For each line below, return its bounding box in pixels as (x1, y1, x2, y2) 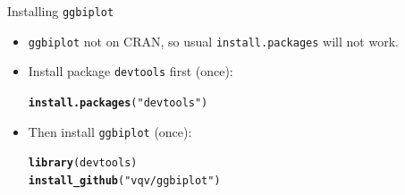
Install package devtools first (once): (28, 62, 233, 81)
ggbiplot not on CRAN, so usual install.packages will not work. (28, 31, 399, 50)
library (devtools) (28, 157, 138, 170)
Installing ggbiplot (7, 2, 114, 20)
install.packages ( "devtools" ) (28, 96, 208, 109)
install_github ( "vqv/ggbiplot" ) (28, 174, 221, 187)
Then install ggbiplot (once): (28, 122, 192, 140)
